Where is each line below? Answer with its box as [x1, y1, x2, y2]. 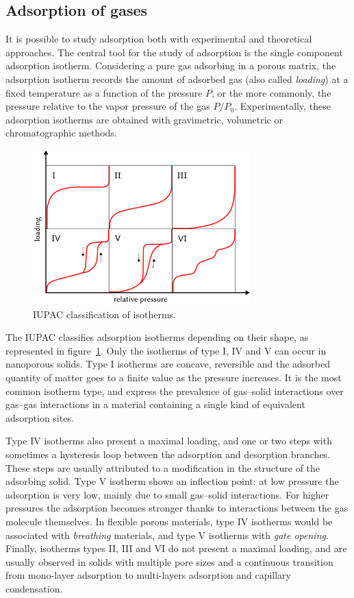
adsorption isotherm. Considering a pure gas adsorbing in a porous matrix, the [5, 58, 336, 73]
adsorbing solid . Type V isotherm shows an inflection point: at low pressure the [5, 474, 339, 488]
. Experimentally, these [234, 99, 331, 113]
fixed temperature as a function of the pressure [5, 85, 203, 99]
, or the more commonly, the [212, 85, 331, 99]
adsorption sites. [5, 410, 74, 424]
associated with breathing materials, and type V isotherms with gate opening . [5, 527, 329, 542]
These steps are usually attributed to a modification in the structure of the [5, 460, 320, 475]
